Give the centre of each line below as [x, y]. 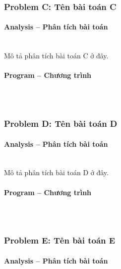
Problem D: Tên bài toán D [61, 124]
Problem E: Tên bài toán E [60, 240]
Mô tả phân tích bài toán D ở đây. [56, 172]
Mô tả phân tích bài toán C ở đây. [56, 56]
